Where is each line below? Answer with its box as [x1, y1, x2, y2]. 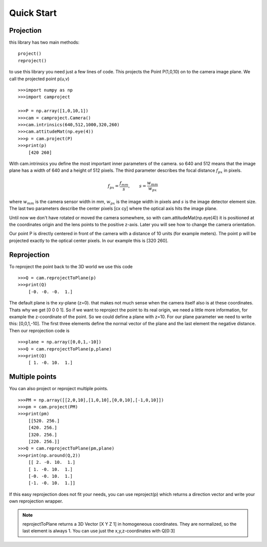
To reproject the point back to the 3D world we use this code [9, 263, 133, 269]
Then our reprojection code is [9, 327, 70, 334]
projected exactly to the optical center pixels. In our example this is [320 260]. [9, 238, 169, 244]
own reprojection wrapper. [9, 498, 63, 504]
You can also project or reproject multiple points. [9, 386, 108, 392]
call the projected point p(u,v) [9, 76, 70, 82]
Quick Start [9, 7, 57, 18]
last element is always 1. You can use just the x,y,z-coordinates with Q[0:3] [22, 528, 175, 534]
